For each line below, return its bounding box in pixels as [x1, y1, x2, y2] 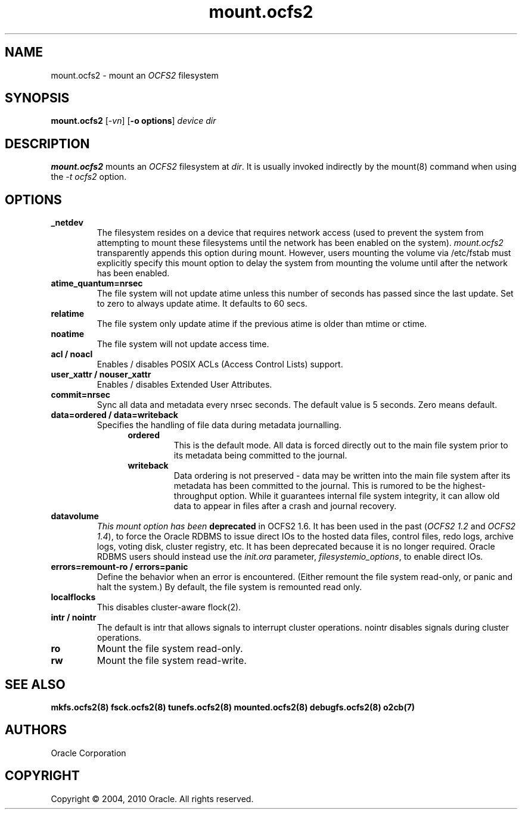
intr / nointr [51, 612, 97, 623]
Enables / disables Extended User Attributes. [97, 379, 272, 390]
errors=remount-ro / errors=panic [51, 562, 188, 572]
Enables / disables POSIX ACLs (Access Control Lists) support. [97, 359, 343, 370]
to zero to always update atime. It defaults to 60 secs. [97, 298, 307, 309]
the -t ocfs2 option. [51, 171, 127, 182]
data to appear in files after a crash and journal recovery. [173, 501, 397, 512]
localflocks [51, 592, 96, 603]
